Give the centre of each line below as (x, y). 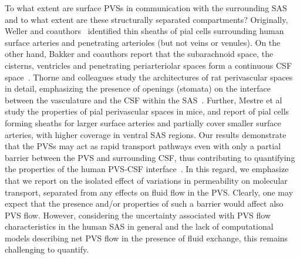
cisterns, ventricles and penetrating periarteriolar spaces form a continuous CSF (149, 65)
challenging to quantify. (47, 249)
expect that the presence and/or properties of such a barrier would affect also (144, 203)
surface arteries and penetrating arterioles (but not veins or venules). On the (143, 42)
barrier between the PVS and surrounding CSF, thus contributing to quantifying (150, 157)
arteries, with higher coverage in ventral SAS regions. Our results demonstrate (146, 134)
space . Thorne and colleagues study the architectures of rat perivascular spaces (149, 77)
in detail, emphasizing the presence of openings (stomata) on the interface (138, 88)
